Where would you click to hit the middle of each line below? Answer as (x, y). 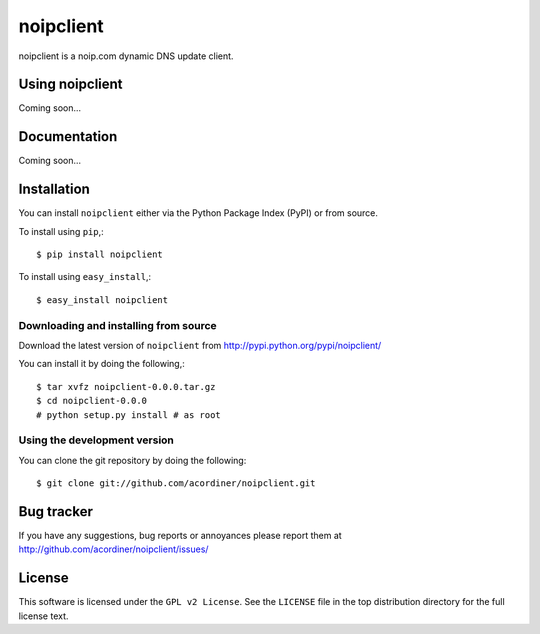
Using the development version (96, 440)
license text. (43, 616)
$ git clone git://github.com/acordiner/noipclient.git (176, 483)
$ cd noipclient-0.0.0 (92, 401)
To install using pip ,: (61, 231)
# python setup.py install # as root (129, 414)
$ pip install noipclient (100, 254)
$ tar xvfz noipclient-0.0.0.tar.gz (126, 386)
